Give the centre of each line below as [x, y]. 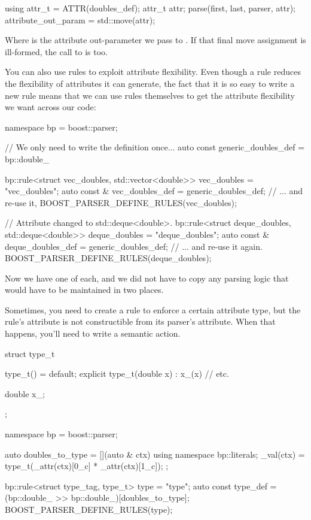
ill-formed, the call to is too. [57, 51]
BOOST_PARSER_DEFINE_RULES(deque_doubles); [108, 258]
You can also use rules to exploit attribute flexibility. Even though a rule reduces [153, 72]
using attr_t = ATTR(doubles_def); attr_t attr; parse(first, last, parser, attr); [150, 8]
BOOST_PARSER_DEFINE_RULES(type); [89, 509]
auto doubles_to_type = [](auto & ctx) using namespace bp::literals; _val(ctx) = [155, 454]
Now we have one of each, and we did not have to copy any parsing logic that [147, 278]
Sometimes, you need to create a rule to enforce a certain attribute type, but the [153, 309]
